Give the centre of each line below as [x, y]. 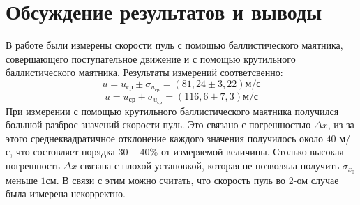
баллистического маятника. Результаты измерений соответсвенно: [144, 72]
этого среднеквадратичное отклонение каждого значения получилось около [164, 138]
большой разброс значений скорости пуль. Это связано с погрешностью [158, 124]
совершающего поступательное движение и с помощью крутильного [151, 58]
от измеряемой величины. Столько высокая [252, 152]
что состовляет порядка [65, 152]
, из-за [341, 124]
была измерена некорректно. [66, 193]
